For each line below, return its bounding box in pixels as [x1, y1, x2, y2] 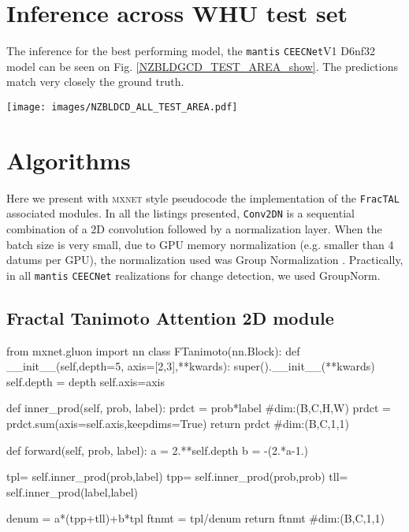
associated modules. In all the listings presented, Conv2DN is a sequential [6, 205, 355, 221]
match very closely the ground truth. [6, 73, 184, 90]
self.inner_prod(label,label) [6, 483, 139, 500]
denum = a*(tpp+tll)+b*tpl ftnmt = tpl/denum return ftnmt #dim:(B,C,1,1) [6, 510, 385, 526]
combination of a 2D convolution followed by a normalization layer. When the [6, 221, 382, 237]
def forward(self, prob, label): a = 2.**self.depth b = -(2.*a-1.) [6, 441, 308, 458]
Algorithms [6, 143, 131, 176]
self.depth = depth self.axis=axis [6, 373, 165, 389]
